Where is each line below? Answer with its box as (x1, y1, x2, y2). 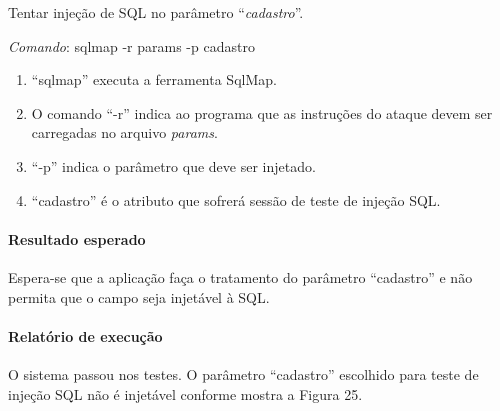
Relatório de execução (8, 325, 163, 346)
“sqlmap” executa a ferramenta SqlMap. (31, 69, 277, 90)
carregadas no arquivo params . (31, 122, 218, 143)
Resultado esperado (8, 228, 146, 249)
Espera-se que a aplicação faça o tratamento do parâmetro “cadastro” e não (8, 266, 473, 287)
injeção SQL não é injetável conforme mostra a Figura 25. (8, 383, 363, 404)
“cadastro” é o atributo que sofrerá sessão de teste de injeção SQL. (31, 189, 441, 210)
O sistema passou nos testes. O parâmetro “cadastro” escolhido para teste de (8, 363, 479, 384)
